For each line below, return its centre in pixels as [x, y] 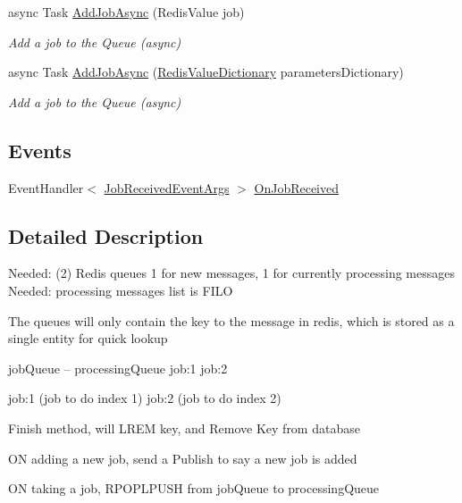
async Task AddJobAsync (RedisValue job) [126, 12]
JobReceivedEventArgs [167, 187]
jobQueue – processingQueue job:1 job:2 [118, 368]
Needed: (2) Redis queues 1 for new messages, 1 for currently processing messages [232, 273]
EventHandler [46, 187]
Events [40, 150]
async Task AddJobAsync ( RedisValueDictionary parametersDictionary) [206, 72]
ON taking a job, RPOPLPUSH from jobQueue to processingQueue [194, 488]
